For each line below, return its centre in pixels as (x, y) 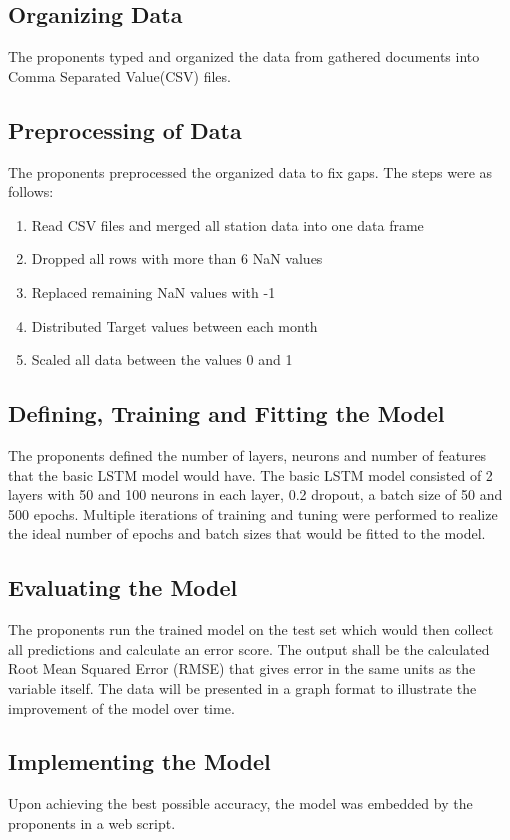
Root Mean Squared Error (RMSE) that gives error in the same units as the (242, 668)
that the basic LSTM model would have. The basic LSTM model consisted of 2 (250, 474)
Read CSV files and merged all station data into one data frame (227, 224)
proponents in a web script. (92, 822)
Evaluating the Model (123, 587)
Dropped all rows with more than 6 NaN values (177, 258)
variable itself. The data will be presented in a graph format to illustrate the (242, 687)
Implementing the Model (139, 761)
